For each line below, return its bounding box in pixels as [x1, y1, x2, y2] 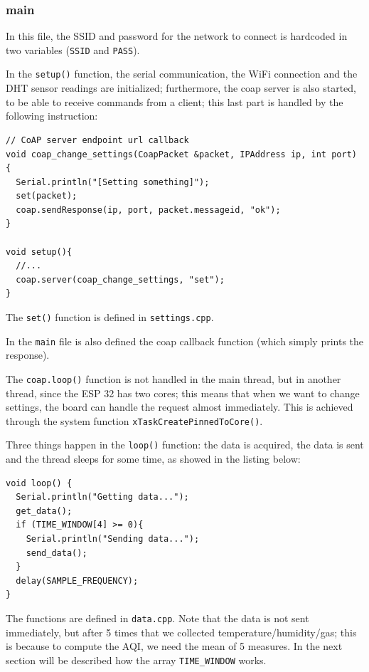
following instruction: [6, 108, 98, 123]
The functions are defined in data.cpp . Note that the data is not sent [6, 611, 309, 626]
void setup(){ [6, 246, 73, 257]
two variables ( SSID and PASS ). [6, 42, 140, 57]
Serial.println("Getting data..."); [16, 492, 189, 503]
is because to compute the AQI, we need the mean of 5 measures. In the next [6, 639, 343, 653]
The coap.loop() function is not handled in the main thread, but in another [6, 371, 341, 386]
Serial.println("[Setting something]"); [16, 177, 210, 187]
